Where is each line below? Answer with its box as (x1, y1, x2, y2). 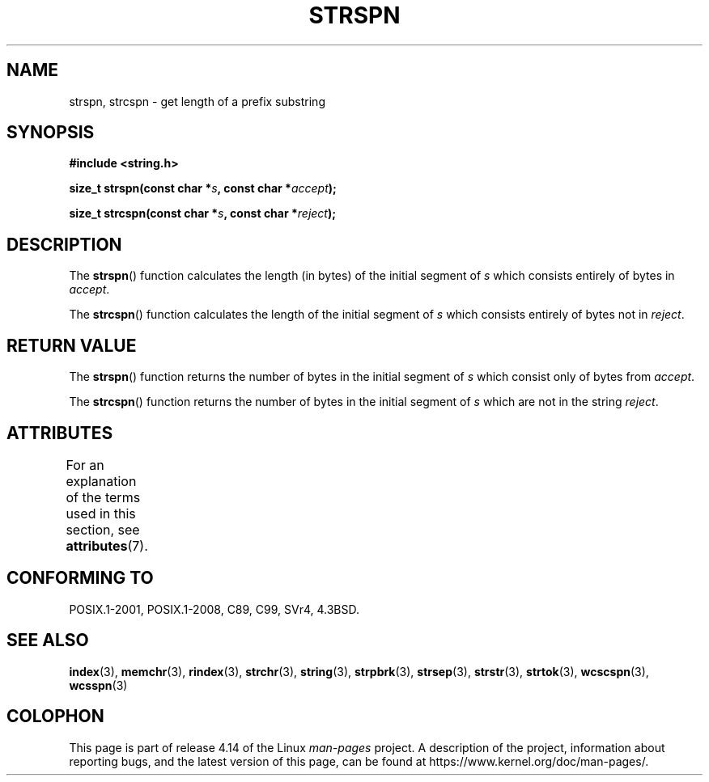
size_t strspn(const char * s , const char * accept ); (69, 181, 337, 196)
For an (66, 456, 104, 473)
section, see (66, 521, 140, 538)
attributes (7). (66, 537, 148, 554)
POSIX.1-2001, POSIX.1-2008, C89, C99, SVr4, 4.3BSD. (69, 602, 360, 616)
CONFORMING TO (6, 568, 154, 589)
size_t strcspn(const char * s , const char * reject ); (69, 206, 337, 221)
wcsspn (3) (69, 678, 128, 692)
